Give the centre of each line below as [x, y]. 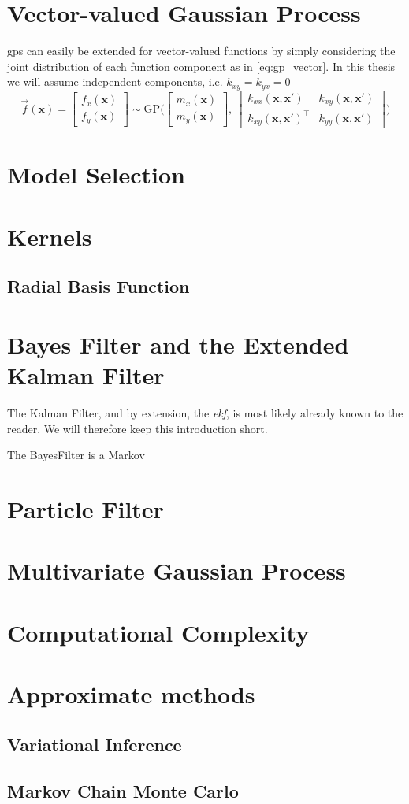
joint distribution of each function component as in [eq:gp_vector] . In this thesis [201, 66]
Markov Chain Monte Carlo [123, 790]
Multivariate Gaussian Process [177, 571]
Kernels [50, 236]
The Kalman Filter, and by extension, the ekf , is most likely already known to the [205, 413]
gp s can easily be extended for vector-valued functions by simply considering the [201, 51]
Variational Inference [95, 744]
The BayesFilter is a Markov [76, 455]
